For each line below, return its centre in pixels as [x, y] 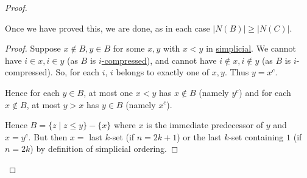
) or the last [199, 136]
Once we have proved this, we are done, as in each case [108, 28]
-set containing [256, 136]
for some [129, 48]
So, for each [77, 72]
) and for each [265, 92]
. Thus [237, 72]
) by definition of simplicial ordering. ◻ [104, 149]
